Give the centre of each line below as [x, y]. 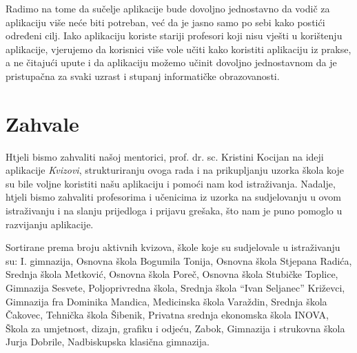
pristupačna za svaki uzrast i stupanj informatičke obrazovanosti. [143, 75]
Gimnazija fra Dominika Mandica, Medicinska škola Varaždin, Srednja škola [166, 301]
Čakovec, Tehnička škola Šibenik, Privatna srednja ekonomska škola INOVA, [167, 315]
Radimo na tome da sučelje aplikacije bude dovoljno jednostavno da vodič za [168, 8]
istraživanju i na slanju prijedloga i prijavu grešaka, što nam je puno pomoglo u [174, 211]
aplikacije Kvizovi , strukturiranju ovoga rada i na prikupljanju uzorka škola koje [175, 170]
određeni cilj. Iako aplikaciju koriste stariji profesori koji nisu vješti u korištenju [174, 36]
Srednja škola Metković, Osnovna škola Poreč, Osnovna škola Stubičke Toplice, [172, 274]
